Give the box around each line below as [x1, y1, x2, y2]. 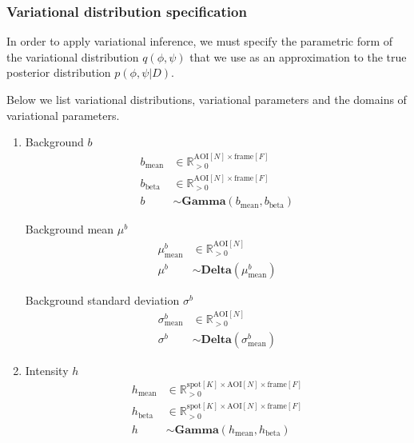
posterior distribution [6, 64, 111, 81]
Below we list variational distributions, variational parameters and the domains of [6, 91, 407, 107]
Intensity [25, 361, 69, 378]
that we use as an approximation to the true [189, 48, 407, 65]
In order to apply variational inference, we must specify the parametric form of [6, 33, 393, 50]
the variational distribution [6, 48, 139, 65]
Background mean [25, 221, 114, 237]
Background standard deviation [25, 291, 180, 308]
